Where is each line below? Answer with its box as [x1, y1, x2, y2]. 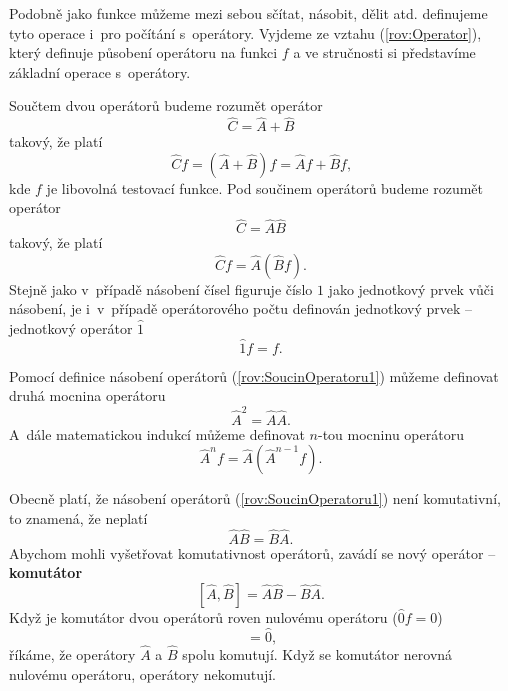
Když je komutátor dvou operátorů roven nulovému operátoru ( [9, 606, 398, 627]
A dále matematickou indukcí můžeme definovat [9, 423, 305, 444]
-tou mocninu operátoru [318, 423, 464, 444]
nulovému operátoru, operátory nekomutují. [9, 663, 276, 684]
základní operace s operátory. [9, 61, 191, 82]
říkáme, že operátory [9, 643, 136, 664]
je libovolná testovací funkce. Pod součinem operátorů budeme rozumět [46, 177, 484, 198]
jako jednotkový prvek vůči [328, 278, 494, 299]
